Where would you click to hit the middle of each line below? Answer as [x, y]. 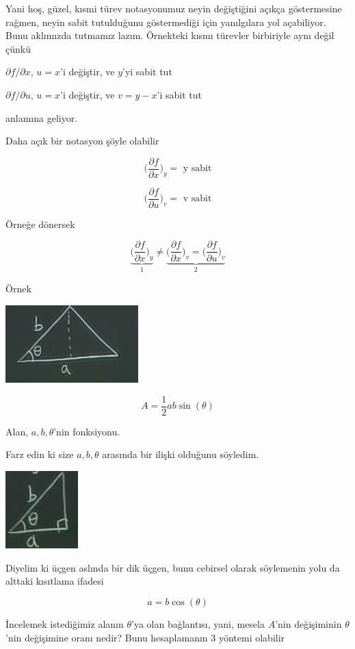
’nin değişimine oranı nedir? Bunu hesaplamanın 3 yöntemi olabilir [145, 637]
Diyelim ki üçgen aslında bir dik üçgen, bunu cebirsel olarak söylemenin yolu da [173, 567]
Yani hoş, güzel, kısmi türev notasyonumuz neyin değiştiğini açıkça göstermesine [174, 8]
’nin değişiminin [308, 623]
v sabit [197, 199]
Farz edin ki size [40, 454]
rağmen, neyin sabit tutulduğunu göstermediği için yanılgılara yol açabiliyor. [166, 22]
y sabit [197, 169]
